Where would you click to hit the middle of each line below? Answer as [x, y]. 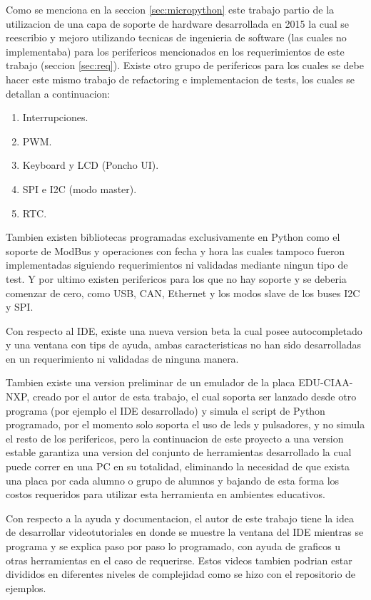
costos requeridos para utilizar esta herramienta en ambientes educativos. [166, 494]
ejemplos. [26, 588]
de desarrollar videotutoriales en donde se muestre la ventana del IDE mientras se [185, 532]
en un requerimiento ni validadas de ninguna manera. [122, 358]
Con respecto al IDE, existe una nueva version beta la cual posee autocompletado [184, 330]
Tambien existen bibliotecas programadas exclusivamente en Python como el [173, 237]
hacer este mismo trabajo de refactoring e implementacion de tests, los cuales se [181, 79]
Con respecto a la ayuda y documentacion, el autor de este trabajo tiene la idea [180, 518]
